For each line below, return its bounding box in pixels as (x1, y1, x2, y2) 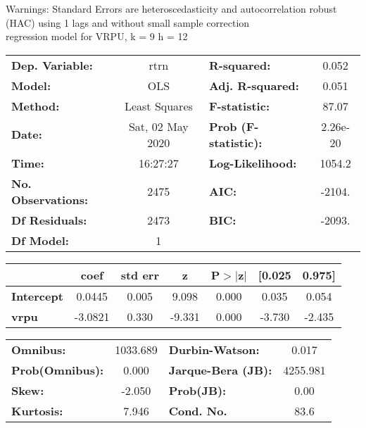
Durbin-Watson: (168, 341, 260, 358)
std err (120, 266, 159, 283)
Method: (11, 97, 60, 114)
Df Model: (11, 232, 69, 248)
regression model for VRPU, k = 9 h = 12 (6, 29, 188, 44)
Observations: (11, 191, 89, 208)
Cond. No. (168, 402, 227, 419)
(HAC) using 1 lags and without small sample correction (6, 15, 250, 30)
